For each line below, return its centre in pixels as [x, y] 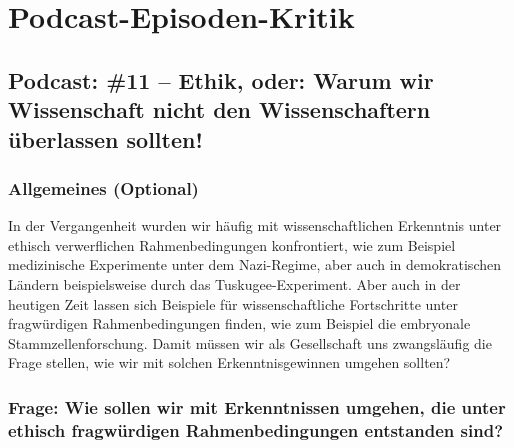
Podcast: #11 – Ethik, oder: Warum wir [221, 79]
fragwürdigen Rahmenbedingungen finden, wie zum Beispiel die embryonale [239, 323]
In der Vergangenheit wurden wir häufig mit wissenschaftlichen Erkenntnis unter [255, 225]
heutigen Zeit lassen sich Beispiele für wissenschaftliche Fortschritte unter [233, 303]
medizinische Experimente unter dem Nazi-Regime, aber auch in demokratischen [254, 264]
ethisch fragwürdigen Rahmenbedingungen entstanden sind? [256, 429]
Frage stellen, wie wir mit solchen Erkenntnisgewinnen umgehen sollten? [229, 362]
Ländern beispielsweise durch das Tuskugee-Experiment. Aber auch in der [234, 283]
